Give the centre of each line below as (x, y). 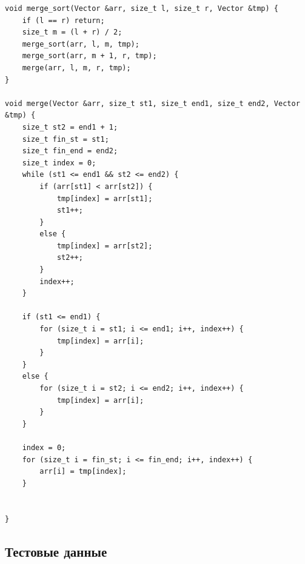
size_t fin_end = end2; (70, 151)
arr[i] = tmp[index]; (83, 472)
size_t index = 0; (59, 163)
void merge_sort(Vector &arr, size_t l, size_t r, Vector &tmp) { (142, 8)
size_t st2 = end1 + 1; (70, 127)
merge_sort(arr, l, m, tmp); (81, 44)
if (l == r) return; (63, 20)
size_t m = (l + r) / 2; (72, 32)
